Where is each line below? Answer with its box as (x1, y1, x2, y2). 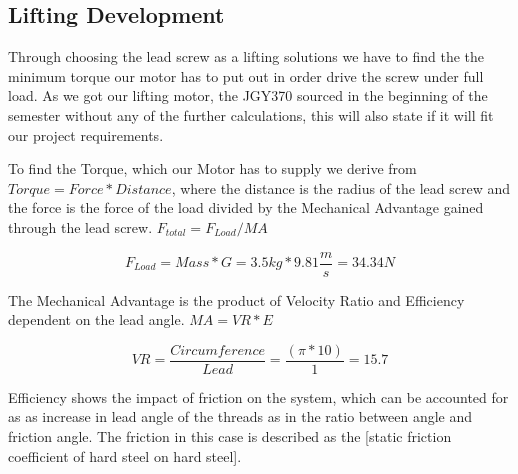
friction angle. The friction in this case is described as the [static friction (8, 426, 452, 447)
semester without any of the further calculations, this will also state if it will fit (8, 104, 494, 125)
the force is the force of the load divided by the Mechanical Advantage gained (8, 197, 484, 218)
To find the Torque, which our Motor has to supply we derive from (8, 158, 417, 179)
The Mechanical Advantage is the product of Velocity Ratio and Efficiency (8, 289, 465, 310)
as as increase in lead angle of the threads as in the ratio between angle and (8, 406, 473, 427)
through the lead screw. (8, 216, 153, 237)
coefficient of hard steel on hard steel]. (8, 445, 242, 466)
